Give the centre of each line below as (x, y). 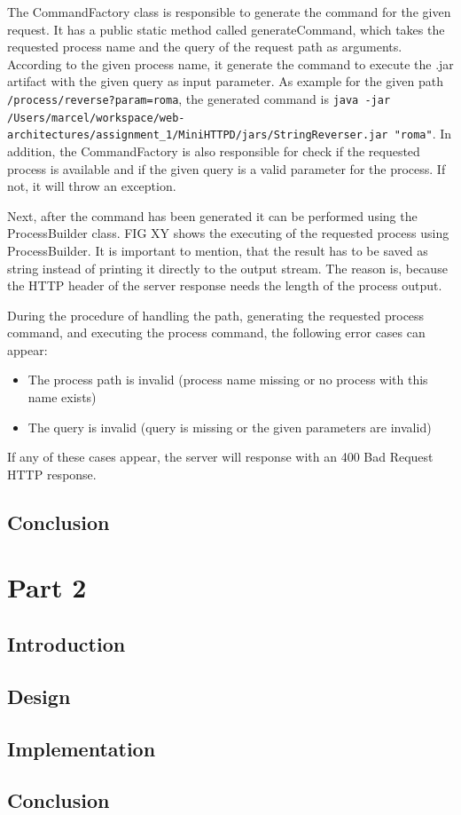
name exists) (62, 397)
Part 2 (47, 587)
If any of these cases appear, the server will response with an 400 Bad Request (220, 457)
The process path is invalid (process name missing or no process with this (228, 380)
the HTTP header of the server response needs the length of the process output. (225, 285)
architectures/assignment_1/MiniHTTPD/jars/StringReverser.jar (198, 135)
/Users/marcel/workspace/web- (96, 118)
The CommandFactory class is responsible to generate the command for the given (229, 12)
